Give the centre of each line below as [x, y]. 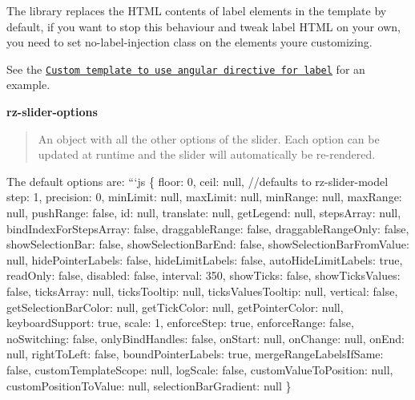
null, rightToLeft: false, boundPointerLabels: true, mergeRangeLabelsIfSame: [195, 354]
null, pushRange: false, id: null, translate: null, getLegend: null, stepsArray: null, [204, 212]
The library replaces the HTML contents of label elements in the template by [197, 10]
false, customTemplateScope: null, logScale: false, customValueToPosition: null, [200, 369]
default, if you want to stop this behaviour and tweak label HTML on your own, [204, 26]
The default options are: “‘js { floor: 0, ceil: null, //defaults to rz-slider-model [197, 181]
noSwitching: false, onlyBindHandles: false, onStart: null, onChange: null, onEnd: [205, 338]
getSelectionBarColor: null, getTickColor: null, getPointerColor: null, [175, 307]
